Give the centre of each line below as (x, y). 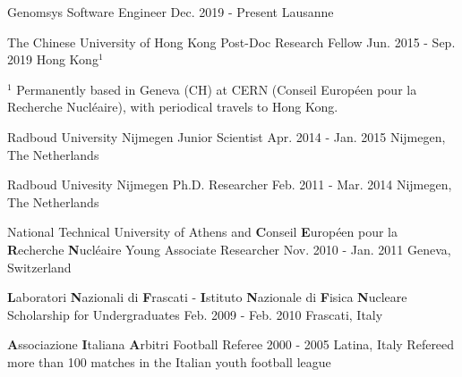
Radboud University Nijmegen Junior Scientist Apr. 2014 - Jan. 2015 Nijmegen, (227, 136)
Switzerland (39, 267)
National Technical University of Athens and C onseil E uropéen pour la (203, 232)
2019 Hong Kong (53, 59)
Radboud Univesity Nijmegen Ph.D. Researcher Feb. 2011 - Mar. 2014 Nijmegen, (230, 184)
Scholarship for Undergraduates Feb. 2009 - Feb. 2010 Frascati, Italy (195, 314)
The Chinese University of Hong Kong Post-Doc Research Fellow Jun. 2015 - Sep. (231, 42)
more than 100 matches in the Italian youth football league (169, 361)
